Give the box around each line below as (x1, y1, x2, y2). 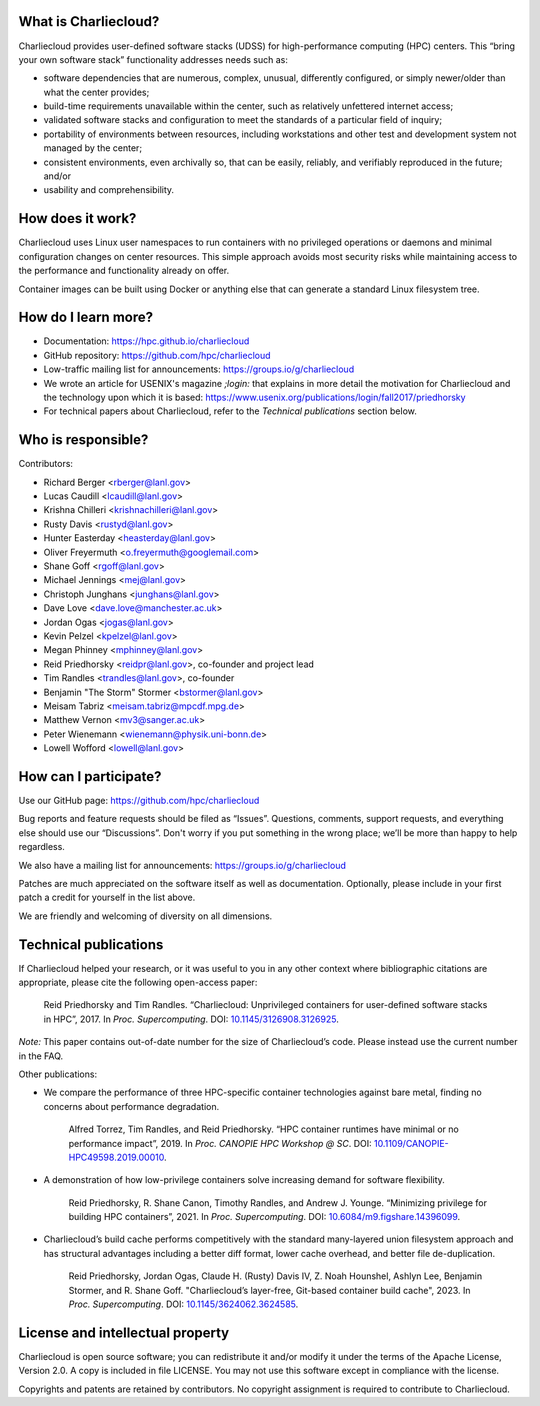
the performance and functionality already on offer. (18, 265, 230, 277)
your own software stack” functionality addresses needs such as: (18, 53, 289, 65)
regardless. (18, 841, 65, 853)
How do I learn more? (18, 309, 154, 326)
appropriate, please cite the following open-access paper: (18, 976, 258, 989)
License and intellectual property (18, 1324, 230, 1341)
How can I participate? (18, 768, 162, 785)
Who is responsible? (18, 431, 149, 449)
